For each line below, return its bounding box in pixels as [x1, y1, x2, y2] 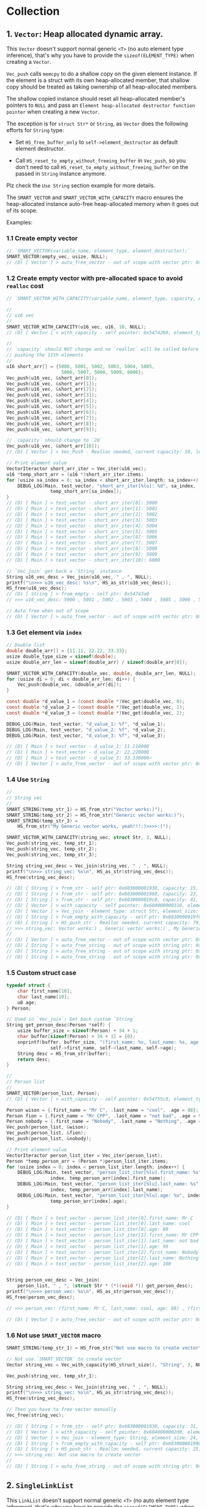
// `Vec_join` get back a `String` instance [6, 568, 122, 574]
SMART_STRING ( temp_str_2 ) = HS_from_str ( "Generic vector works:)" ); [6, 812, 185, 818]
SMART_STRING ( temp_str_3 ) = [6, 817, 78, 824]
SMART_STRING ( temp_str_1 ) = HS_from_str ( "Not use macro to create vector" [6, 1345, 202, 1352]
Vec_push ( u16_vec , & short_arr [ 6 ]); [6, 409, 97, 415]
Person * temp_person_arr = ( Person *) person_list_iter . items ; [6, 1158, 169, 1164]
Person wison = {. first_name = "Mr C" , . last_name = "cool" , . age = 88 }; [6, 1107, 199, 1113]
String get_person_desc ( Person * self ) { [6, 1022, 112, 1028]
